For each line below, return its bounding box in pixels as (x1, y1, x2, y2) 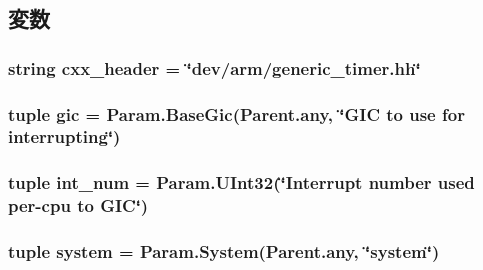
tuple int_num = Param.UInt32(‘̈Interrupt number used (8, 170, 475, 195)
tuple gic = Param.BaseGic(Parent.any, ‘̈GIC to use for (8, 101, 465, 126)
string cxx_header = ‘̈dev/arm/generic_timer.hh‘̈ (8, 55, 421, 80)
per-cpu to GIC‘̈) (8, 193, 149, 218)
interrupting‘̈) (8, 124, 121, 149)
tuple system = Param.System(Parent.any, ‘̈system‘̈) (8, 239, 440, 264)
